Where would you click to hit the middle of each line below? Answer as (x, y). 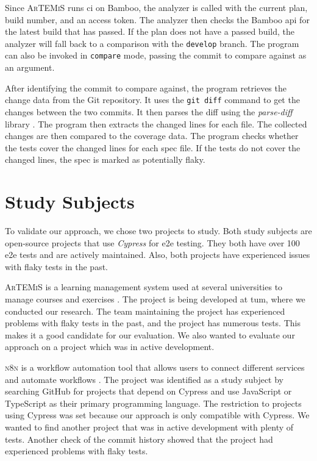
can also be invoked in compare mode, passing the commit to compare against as (156, 55)
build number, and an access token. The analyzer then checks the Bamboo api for (157, 19)
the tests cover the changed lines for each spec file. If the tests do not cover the (153, 147)
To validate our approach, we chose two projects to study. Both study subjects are (158, 231)
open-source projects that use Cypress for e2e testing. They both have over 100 (152, 242)
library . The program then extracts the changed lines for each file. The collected (156, 123)
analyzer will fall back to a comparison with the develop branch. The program (152, 43)
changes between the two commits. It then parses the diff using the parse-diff (149, 111)
